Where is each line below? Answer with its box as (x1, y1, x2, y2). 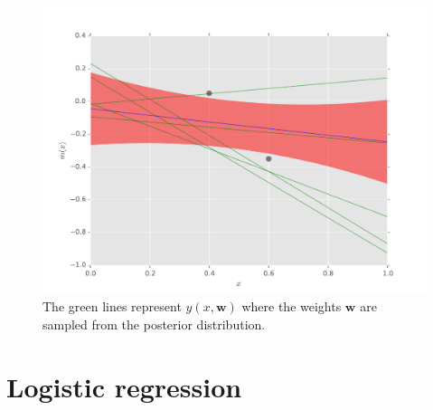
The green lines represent (42, 297, 182, 316)
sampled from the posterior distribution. (42, 314, 266, 333)
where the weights (241, 297, 342, 316)
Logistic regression (6, 367, 242, 405)
